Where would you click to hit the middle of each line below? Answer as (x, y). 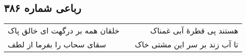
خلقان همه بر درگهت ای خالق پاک (64, 31)
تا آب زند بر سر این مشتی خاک (186, 45)
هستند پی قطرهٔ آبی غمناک (194, 31)
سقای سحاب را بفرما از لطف (57, 45)
